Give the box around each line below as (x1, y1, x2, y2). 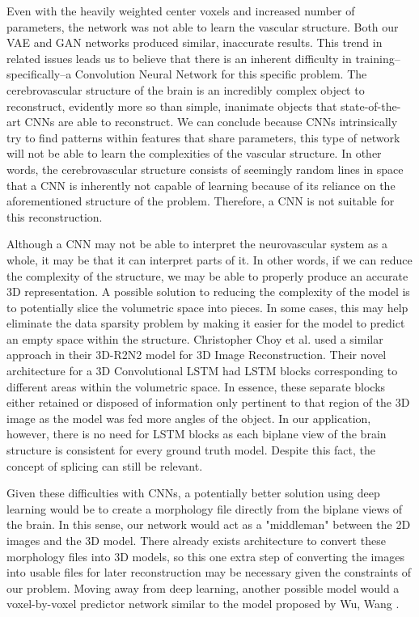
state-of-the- (341, 97, 401, 114)
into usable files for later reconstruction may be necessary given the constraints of (6, 564, 412, 581)
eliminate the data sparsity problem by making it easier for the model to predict (6, 315, 405, 332)
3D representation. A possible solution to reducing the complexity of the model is (6, 283, 410, 300)
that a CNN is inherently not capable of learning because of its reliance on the (6, 176, 396, 193)
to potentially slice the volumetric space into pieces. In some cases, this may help (6, 298, 408, 315)
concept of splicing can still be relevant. (6, 457, 203, 474)
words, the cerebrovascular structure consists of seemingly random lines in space (6, 160, 404, 177)
